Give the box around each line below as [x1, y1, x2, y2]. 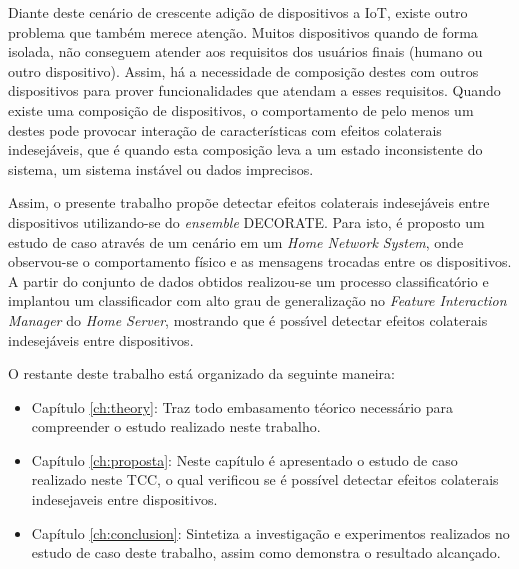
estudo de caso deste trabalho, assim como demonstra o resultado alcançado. [31, 542, 501, 563]
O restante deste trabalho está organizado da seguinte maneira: [8, 363, 396, 384]
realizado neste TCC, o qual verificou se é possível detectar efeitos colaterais [31, 469, 499, 490]
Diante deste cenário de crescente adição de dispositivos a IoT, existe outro [8, 2, 468, 22]
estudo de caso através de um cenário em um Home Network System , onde [8, 231, 464, 252]
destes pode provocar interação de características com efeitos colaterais [8, 119, 442, 140]
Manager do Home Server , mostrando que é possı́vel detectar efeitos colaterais [8, 309, 488, 330]
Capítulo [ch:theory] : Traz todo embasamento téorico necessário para [31, 396, 454, 417]
